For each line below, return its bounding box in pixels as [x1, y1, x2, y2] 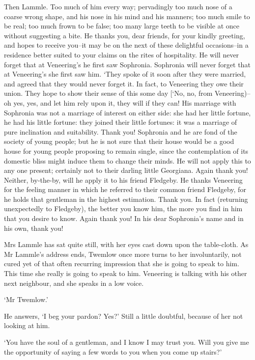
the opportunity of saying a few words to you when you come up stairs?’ [4, 346, 222, 357]
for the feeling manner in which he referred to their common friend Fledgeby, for [4, 184, 246, 194]
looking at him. [4, 320, 50, 331]
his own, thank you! [4, 222, 63, 233]
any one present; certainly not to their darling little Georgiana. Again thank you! [4, 165, 248, 175]
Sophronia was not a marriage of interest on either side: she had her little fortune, [4, 107, 251, 117]
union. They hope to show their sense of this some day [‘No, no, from [4, 88, 213, 98]
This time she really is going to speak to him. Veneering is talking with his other [4, 268, 247, 278]
